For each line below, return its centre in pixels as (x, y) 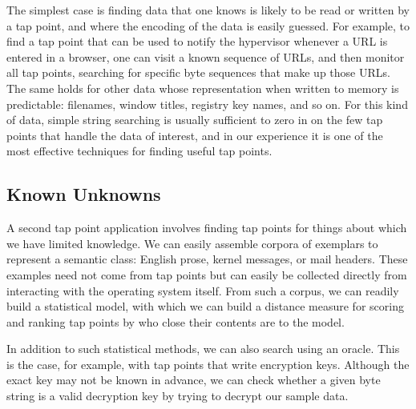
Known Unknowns (84, 194)
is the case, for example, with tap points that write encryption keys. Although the (208, 364)
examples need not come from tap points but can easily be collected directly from (207, 274)
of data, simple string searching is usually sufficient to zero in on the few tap (195, 120)
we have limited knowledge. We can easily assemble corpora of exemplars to (192, 243)
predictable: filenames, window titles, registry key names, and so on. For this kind (207, 104)
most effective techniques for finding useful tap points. (139, 151)
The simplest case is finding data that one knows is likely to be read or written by (208, 10)
